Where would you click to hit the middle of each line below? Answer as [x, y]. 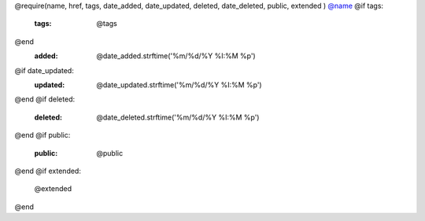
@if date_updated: [44, 70]
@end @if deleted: [44, 99]
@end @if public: [42, 135]
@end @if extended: [48, 171]
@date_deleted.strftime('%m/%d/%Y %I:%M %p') [178, 117]
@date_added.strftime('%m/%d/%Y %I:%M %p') [176, 56]
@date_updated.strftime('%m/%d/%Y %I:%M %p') [179, 85]
